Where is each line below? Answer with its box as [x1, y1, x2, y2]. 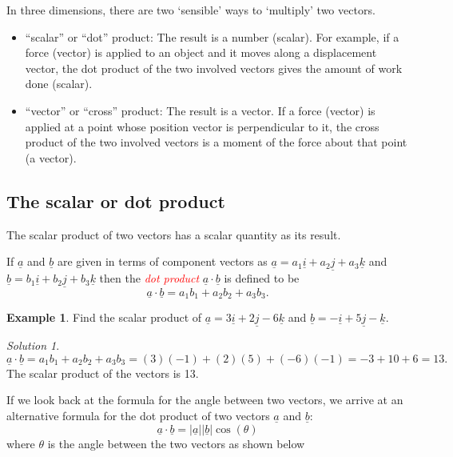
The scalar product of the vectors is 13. [6, 364, 199, 381]
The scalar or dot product [6, 188, 225, 213]
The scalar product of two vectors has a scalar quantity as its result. [6, 226, 341, 243]
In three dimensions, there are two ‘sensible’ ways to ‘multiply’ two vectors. [6, 2, 376, 18]
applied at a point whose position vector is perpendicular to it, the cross [25, 118, 379, 134]
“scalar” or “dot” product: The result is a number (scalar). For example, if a [25, 28, 399, 45]
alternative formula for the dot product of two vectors [6, 407, 270, 424]
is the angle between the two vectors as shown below [47, 435, 305, 451]
